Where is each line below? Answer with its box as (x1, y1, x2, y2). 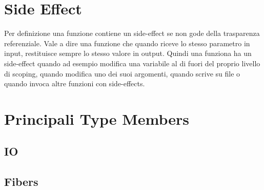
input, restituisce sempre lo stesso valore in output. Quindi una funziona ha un (4, 48, 252, 59)
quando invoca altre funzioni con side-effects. (4, 78, 145, 89)
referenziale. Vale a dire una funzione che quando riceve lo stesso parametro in (4, 37, 250, 48)
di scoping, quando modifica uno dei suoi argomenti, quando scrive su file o (4, 68, 240, 79)
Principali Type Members (4, 108, 190, 129)
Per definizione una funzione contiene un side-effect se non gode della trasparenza (4, 28, 260, 39)
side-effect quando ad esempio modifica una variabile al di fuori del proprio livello (4, 58, 260, 68)
